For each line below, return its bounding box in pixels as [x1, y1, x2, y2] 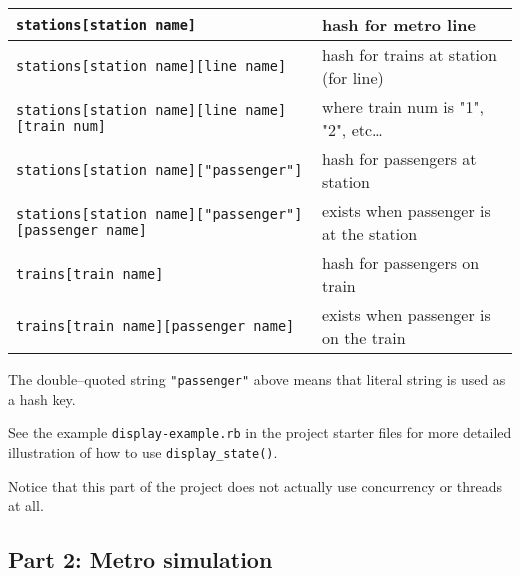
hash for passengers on [321, 251, 480, 274]
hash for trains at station [321, 43, 497, 66]
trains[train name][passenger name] [16, 318, 295, 334]
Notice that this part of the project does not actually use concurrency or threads [8, 475, 503, 496]
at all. [8, 495, 44, 516]
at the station [321, 222, 418, 245]
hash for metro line [321, 13, 476, 36]
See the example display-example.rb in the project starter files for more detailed [8, 422, 512, 443]
